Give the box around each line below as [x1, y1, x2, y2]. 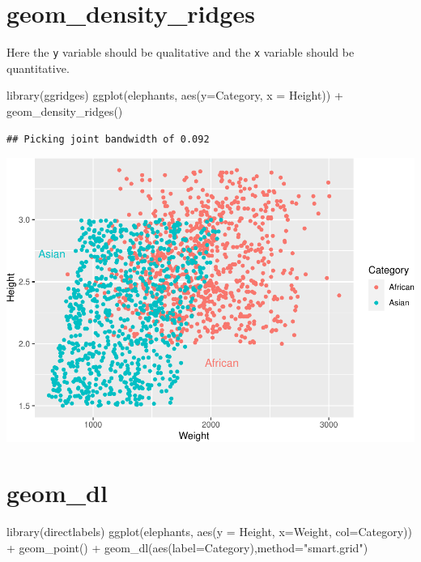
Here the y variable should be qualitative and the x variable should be [6, 44, 355, 61]
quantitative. [6, 59, 70, 76]
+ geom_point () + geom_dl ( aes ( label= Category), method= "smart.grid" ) [6, 539, 368, 556]
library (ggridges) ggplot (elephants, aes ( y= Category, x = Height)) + [6, 87, 343, 104]
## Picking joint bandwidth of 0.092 [6, 133, 210, 145]
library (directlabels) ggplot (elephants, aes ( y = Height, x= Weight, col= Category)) [6, 523, 412, 540]
